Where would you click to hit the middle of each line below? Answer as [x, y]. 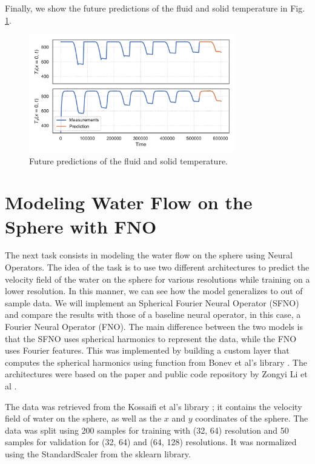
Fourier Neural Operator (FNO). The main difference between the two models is [154, 327]
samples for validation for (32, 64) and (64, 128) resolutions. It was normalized [151, 442]
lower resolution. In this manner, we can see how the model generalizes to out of [154, 291]
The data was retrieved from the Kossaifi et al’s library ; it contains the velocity [154, 406]
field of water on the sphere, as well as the [83, 418]
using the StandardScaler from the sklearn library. [98, 453]
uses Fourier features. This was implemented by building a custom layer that [147, 350]
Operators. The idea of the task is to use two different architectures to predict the [157, 267]
